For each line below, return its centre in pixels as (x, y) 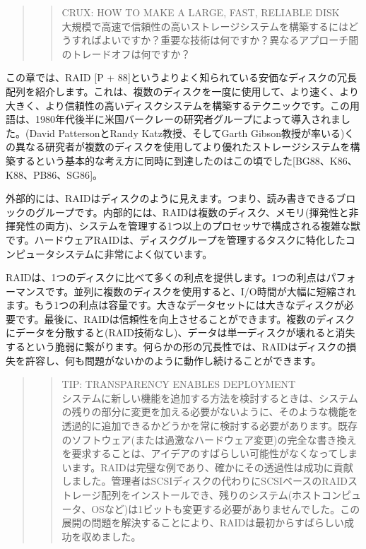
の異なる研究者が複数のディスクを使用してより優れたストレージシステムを (178, 147)
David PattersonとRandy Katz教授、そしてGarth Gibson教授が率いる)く (192, 132)
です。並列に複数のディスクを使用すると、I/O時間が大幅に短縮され (200, 291)
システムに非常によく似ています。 (134, 253)
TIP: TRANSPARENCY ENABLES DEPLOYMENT (179, 384)
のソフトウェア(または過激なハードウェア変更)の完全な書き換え (209, 439)
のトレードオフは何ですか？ (126, 53)
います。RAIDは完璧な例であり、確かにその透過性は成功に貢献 (207, 467)
